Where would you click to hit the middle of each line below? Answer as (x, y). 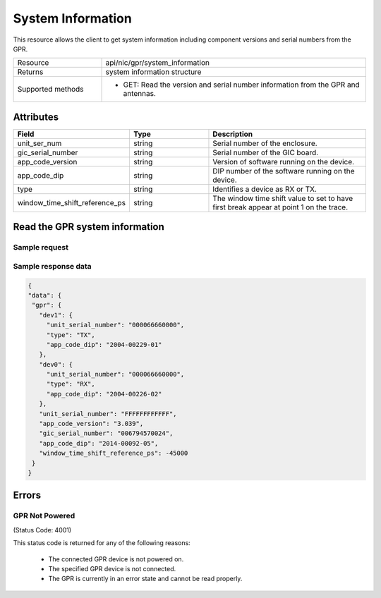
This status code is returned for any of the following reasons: (102, 543)
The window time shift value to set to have (283, 198)
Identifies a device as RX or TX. (265, 189)
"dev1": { (56, 315)
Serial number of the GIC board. (266, 152)
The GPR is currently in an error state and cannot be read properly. (145, 579)
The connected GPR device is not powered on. (116, 559)
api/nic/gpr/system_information (157, 63)
